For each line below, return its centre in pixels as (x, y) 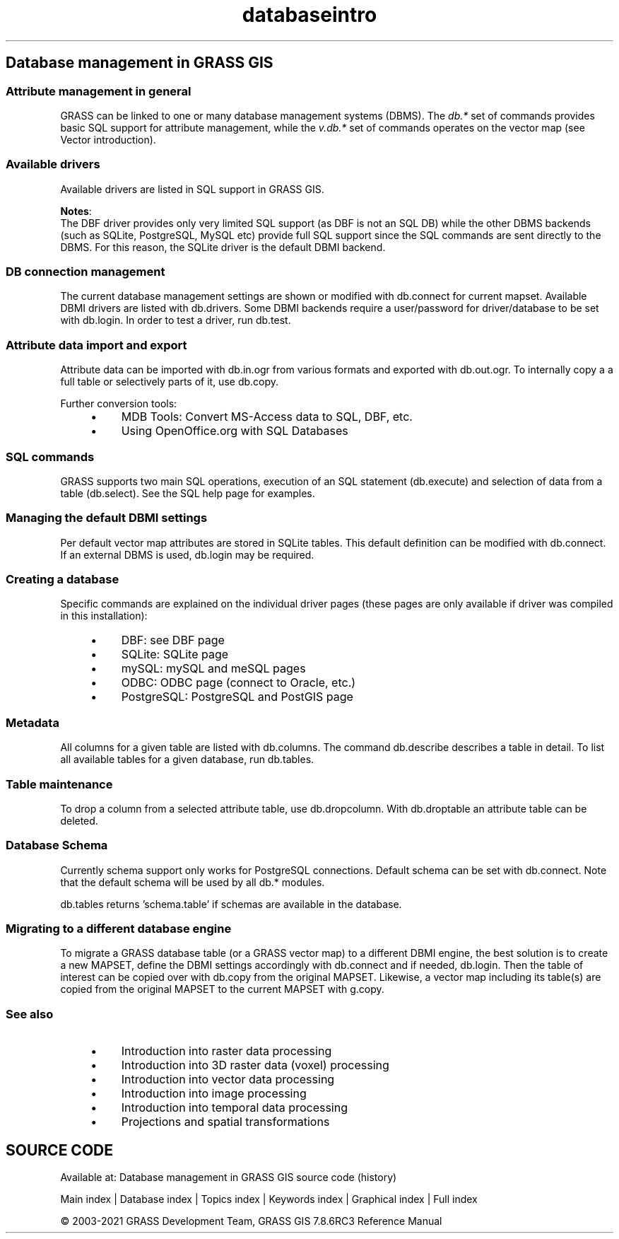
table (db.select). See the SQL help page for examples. (188, 493)
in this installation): (104, 616)
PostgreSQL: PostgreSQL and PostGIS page (237, 697)
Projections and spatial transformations (225, 1122)
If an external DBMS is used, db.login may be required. (187, 554)
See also (30, 1014)
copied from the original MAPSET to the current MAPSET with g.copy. (222, 989)
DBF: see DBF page (173, 640)
